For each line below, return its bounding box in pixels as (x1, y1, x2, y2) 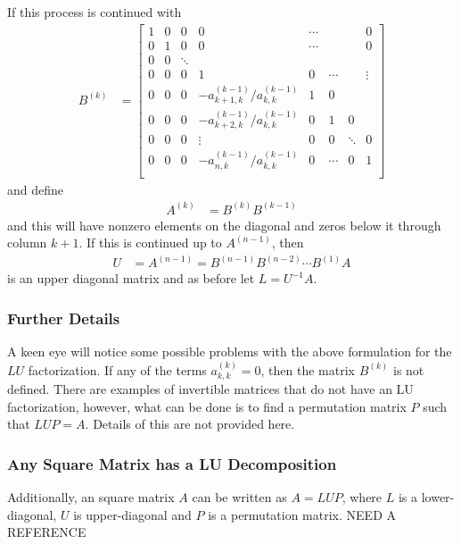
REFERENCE (7, 523, 86, 541)
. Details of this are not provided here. (85, 414, 295, 433)
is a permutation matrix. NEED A (208, 505, 396, 523)
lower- (421, 487, 455, 506)
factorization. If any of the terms (28, 360, 207, 379)
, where (342, 487, 383, 506)
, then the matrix (260, 360, 355, 379)
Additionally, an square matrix (7, 487, 175, 506)
